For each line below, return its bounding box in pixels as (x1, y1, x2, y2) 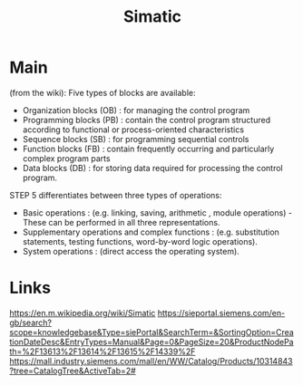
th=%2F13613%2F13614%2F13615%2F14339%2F (9, 346, 196, 357)
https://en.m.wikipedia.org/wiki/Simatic (9, 307, 156, 318)
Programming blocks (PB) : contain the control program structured (22, 114, 270, 125)
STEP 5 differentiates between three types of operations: (9, 189, 222, 200)
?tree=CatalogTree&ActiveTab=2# (9, 365, 136, 376)
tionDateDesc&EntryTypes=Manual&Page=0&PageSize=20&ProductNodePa (9, 336, 294, 347)
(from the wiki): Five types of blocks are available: (9, 87, 197, 98)
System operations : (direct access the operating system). (22, 245, 240, 256)
